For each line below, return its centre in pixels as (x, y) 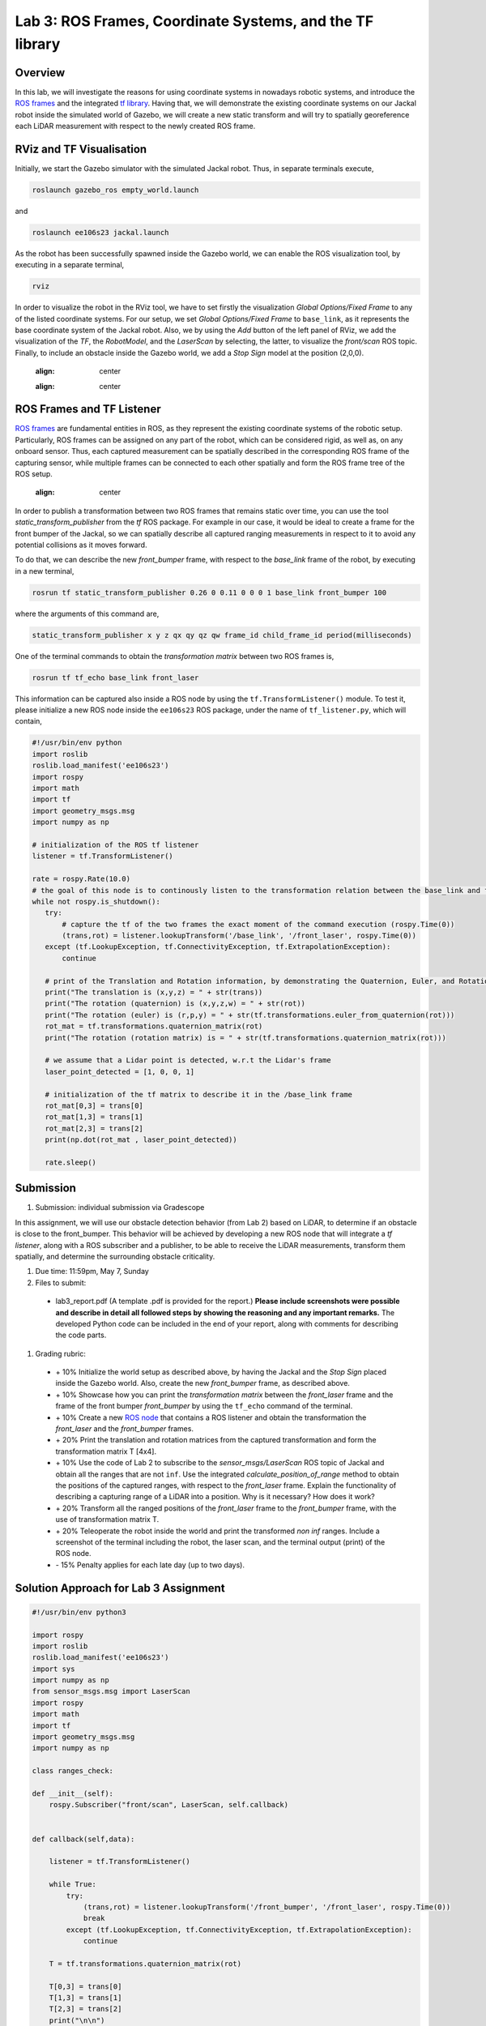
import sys (53, 1669)
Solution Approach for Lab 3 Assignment (120, 1588)
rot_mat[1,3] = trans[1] (94, 1117)
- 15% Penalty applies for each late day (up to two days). (150, 1565)
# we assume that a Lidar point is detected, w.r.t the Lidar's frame (188, 1060)
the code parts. (81, 1335)
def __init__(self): (72, 1793)
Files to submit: (61, 1282)
